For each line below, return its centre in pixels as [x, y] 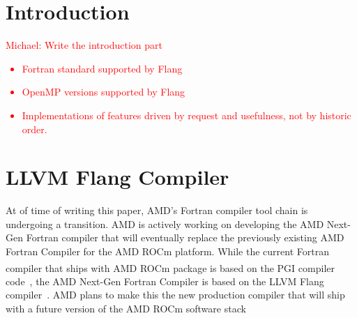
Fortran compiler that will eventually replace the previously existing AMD [185, 237]
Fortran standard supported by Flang [102, 68]
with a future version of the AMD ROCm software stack [126, 309]
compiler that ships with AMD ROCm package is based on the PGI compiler [170, 267]
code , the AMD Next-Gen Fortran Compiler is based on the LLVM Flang [165, 281]
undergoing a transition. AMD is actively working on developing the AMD [165, 224]
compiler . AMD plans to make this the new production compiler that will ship [175, 295]
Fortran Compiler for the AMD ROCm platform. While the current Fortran [167, 251]
